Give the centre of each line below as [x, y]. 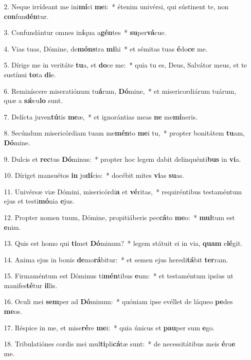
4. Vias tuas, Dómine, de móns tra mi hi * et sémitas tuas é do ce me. [106, 48]
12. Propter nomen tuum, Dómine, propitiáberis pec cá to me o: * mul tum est [119, 217]
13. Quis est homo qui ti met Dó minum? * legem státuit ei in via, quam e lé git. [123, 243]
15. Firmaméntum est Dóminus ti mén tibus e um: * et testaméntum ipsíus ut [119, 276]
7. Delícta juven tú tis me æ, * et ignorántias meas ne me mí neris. [101, 116]
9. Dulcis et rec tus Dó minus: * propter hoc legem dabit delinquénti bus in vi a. [123, 159]
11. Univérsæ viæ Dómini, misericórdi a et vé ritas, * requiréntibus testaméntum [123, 191]
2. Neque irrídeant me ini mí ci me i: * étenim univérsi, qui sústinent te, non [116, 6]
